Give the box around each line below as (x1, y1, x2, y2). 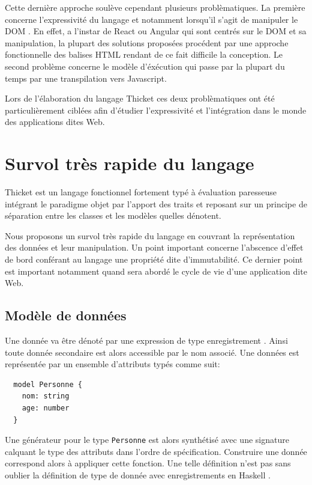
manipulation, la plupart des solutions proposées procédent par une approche (5, 36, 289, 49)
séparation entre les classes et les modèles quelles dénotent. (5, 209, 221, 222)
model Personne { (13, 380, 82, 389)
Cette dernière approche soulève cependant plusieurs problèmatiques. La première (5, 1, 305, 13)
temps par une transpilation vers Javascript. (5, 72, 167, 84)
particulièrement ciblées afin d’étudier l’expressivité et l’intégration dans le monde (5, 103, 307, 116)
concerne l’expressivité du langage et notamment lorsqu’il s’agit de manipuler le (5, 13, 298, 25)
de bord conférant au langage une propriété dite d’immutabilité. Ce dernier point (5, 253, 303, 266)
